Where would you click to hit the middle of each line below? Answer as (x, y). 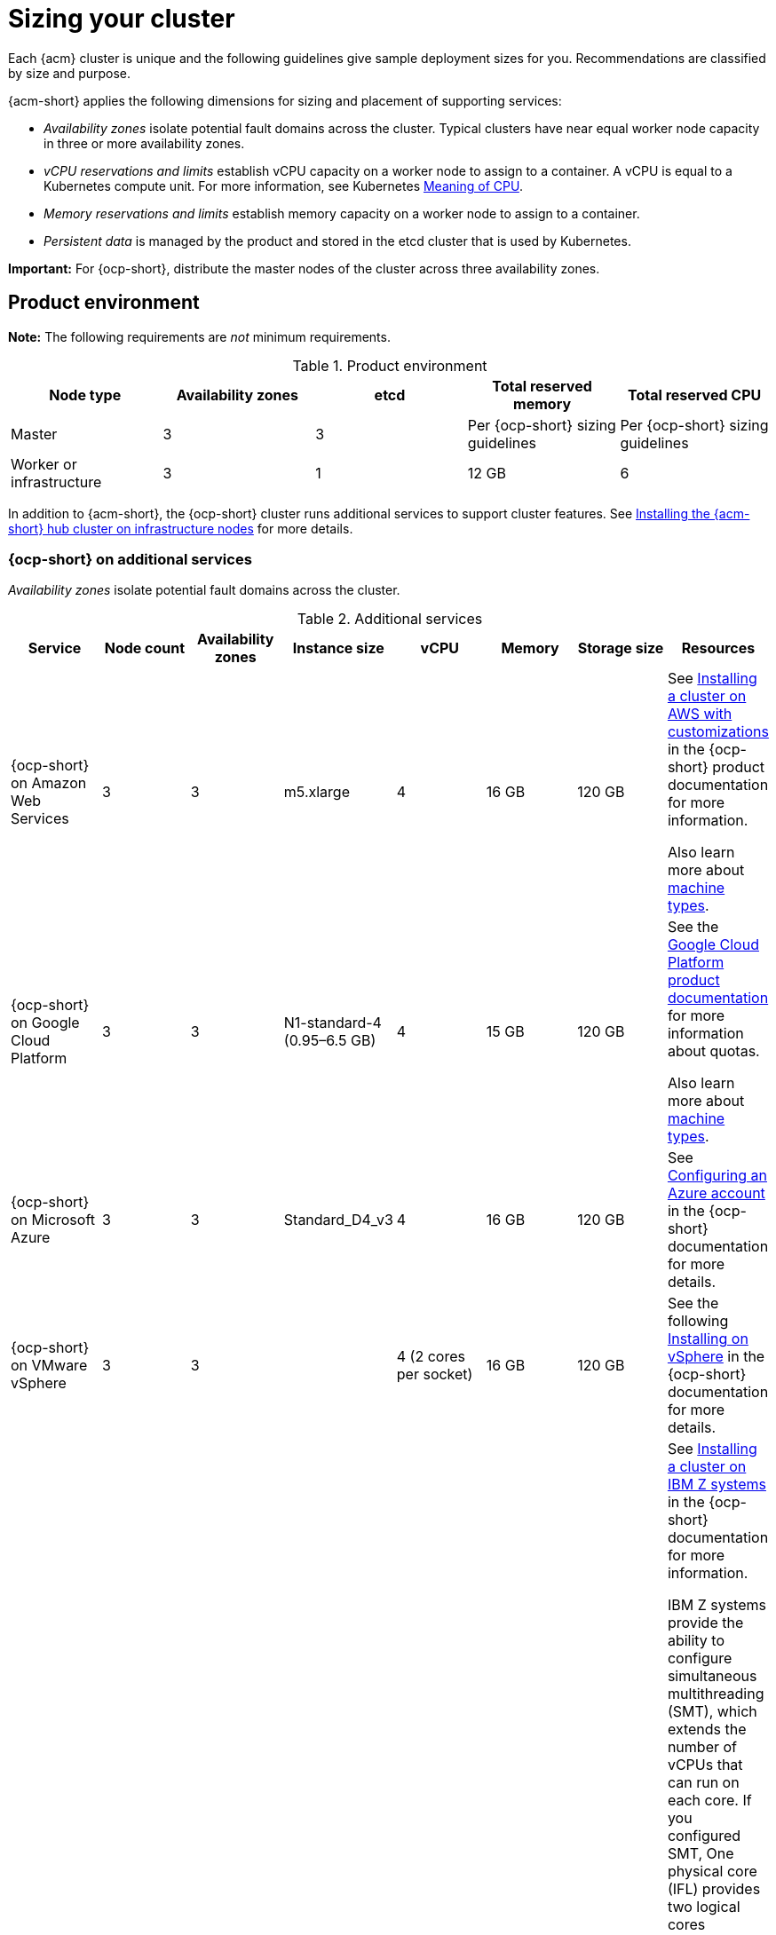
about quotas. (713, 1051)
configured (704, 1836)
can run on (703, 1783)
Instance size (338, 648)
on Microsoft (53, 1220)
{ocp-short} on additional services (130, 559)
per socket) (435, 1374)
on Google (45, 1023)
